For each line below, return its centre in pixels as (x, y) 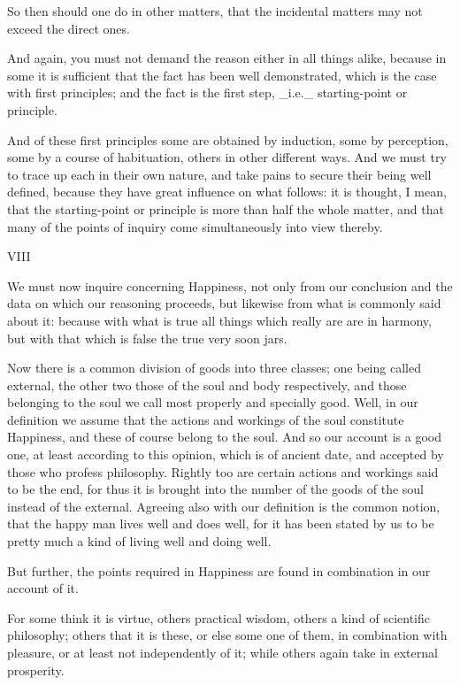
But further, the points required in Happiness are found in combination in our (219, 570)
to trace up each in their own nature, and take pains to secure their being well (219, 174)
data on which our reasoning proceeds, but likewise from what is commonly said (224, 303)
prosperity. (36, 670)
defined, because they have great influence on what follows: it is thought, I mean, (227, 192)
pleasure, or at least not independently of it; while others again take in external (222, 652)
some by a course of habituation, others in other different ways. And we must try (227, 157)
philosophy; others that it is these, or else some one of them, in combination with (227, 635)
